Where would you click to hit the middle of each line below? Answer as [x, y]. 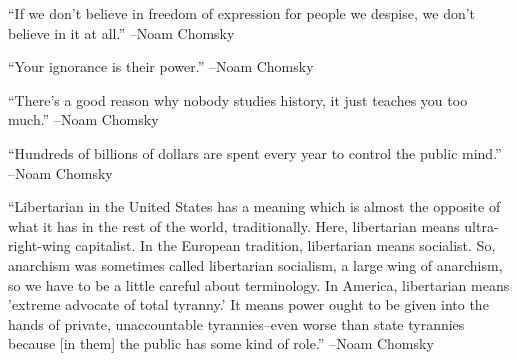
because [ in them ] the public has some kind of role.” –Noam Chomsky [221, 343]
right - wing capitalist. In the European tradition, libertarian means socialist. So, [252, 245]
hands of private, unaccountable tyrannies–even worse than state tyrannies [236, 323]
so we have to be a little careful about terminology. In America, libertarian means [259, 284]
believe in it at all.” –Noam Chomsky [121, 32]
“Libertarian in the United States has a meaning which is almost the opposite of [254, 206]
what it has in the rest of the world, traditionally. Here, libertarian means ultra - [253, 225]
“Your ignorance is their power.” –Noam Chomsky [161, 66]
